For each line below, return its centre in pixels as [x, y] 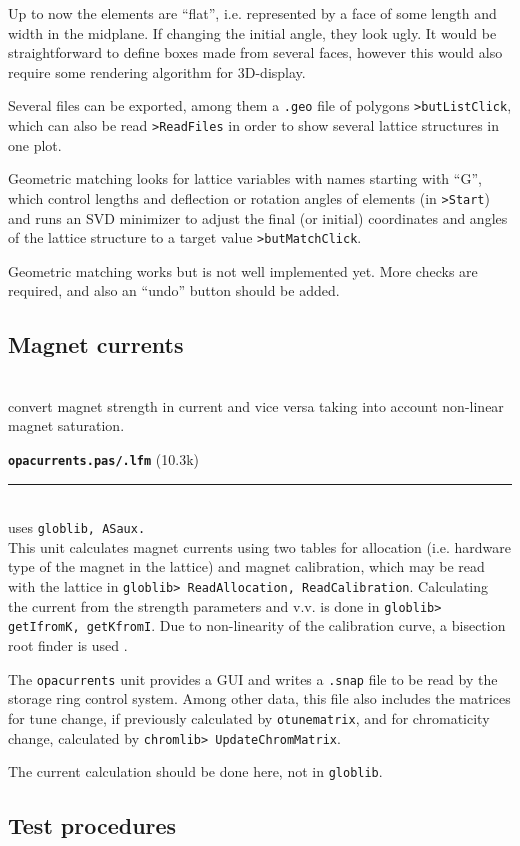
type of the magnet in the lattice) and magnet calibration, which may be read [246, 566]
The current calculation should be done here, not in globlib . [195, 771]
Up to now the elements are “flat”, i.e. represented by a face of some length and [252, 13]
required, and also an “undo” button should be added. [174, 290]
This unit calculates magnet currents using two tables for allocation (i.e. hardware [260, 546]
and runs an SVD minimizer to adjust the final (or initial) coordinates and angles [258, 217]
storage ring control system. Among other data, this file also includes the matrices [259, 698]
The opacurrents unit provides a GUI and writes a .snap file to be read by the [253, 678]
